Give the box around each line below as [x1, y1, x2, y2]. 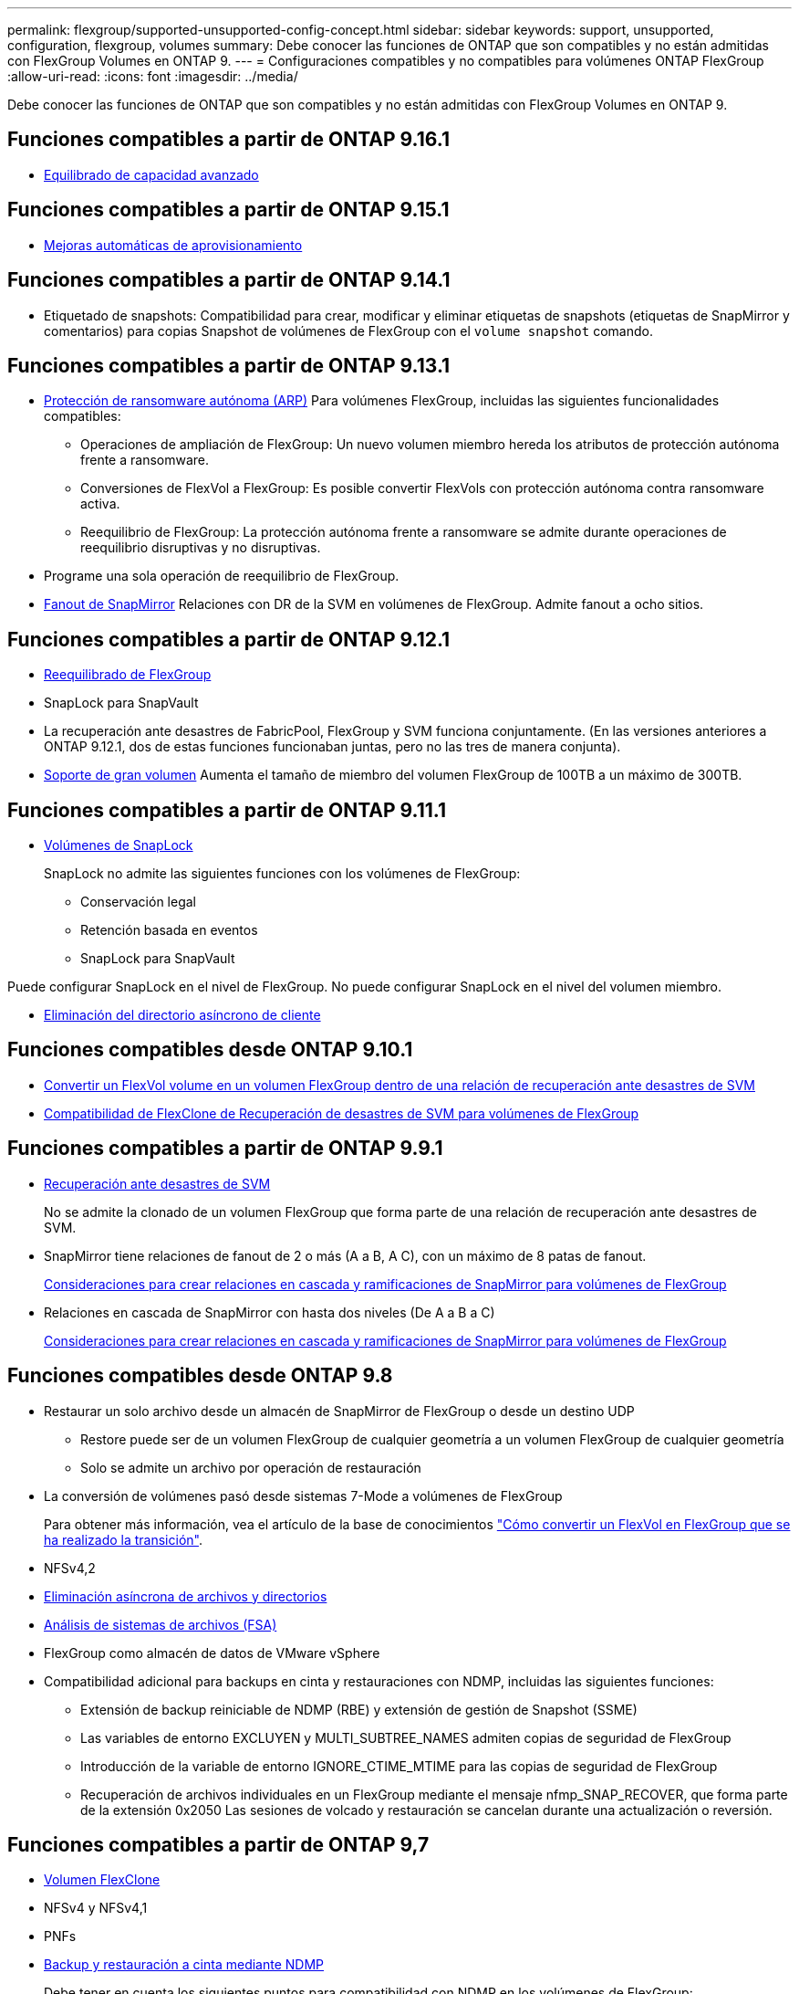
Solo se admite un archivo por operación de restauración [80, 1459, 421, 1475]
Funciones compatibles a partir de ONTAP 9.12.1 [7, 627, 451, 651]
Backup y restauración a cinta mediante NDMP [44, 1957, 325, 1973]
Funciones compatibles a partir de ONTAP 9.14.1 [7, 268, 451, 292]
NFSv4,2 [44, 1559, 96, 1576]
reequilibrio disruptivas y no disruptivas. [80, 540, 321, 556]
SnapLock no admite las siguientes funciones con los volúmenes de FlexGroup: [44, 866, 521, 882]
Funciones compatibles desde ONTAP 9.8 [7, 1364, 393, 1388]
